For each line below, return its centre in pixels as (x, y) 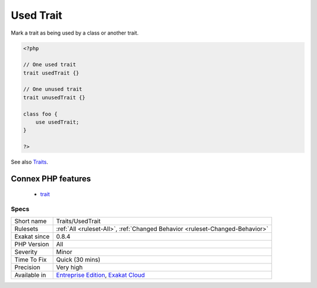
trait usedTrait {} (51, 73)
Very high (70, 267)
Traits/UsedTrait (78, 221)
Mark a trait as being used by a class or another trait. (75, 33)
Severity (26, 252)
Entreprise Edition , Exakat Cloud (100, 275)
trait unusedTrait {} (54, 97)
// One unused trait (53, 89)
